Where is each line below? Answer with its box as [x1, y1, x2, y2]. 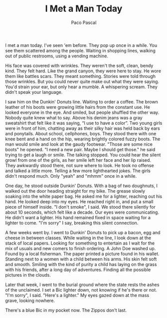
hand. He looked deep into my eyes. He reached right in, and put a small [5, 198, 154, 205]
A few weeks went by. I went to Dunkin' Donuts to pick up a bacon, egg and [5, 229, 161, 235]
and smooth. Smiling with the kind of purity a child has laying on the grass [5, 261, 157, 267]
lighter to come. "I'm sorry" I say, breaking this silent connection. [5, 220, 139, 226]
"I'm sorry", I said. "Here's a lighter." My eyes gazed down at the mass [5, 292, 150, 298]
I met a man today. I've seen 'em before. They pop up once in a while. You [5, 42, 158, 48]
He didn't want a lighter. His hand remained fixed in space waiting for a [5, 214, 151, 220]
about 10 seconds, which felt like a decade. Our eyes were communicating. [5, 209, 160, 215]
